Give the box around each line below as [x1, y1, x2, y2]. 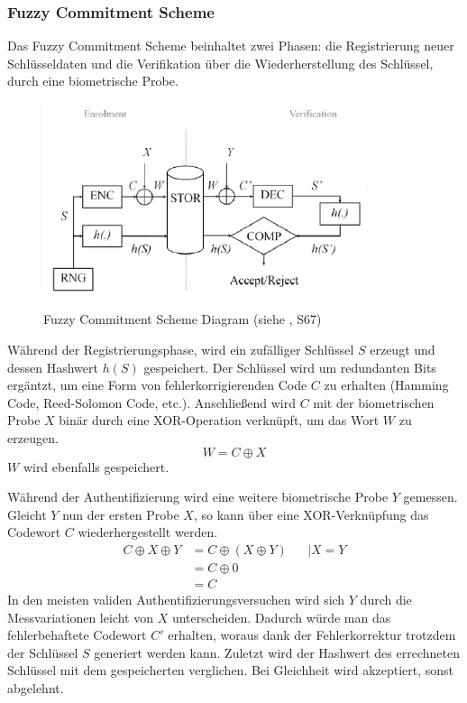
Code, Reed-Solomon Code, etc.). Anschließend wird [7, 393, 296, 412]
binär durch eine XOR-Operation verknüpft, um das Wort [59, 411, 380, 430]
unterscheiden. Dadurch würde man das [171, 607, 391, 626]
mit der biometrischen [313, 393, 435, 412]
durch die [360, 590, 412, 609]
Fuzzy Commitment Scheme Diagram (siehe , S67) [43, 310, 322, 328]
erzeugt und [370, 340, 435, 359]
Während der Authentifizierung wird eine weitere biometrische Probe [7, 487, 389, 506]
